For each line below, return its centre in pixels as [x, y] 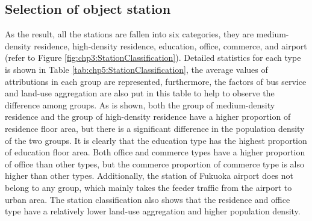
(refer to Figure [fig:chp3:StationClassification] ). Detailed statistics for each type [153, 58]
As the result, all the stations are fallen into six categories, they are [129, 34]
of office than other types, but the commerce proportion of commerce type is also [154, 163]
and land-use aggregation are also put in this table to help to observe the [140, 93]
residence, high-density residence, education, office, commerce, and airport [170, 45]
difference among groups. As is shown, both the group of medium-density [140, 104]
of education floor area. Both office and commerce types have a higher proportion [155, 152]
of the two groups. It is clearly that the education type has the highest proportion [156, 140]
